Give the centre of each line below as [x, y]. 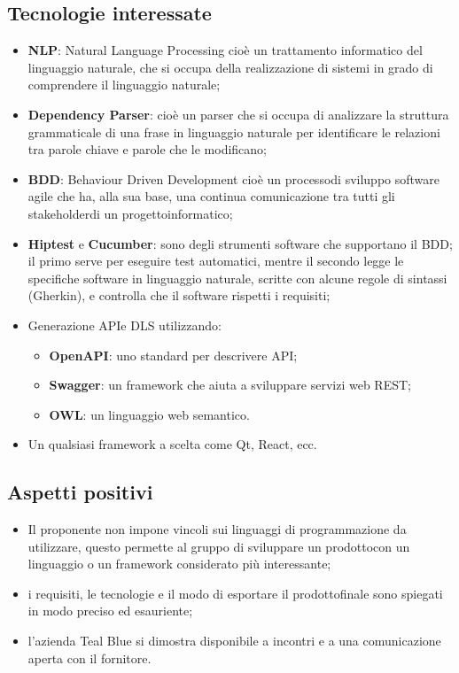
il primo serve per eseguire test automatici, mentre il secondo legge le [216, 261]
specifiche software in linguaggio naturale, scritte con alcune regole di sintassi [237, 278]
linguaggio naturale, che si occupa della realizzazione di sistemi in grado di [230, 67]
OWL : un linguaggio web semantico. [149, 414]
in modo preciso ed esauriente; [110, 611]
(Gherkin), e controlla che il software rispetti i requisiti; [179, 295]
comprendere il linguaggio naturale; [124, 85]
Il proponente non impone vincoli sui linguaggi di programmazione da [217, 529]
